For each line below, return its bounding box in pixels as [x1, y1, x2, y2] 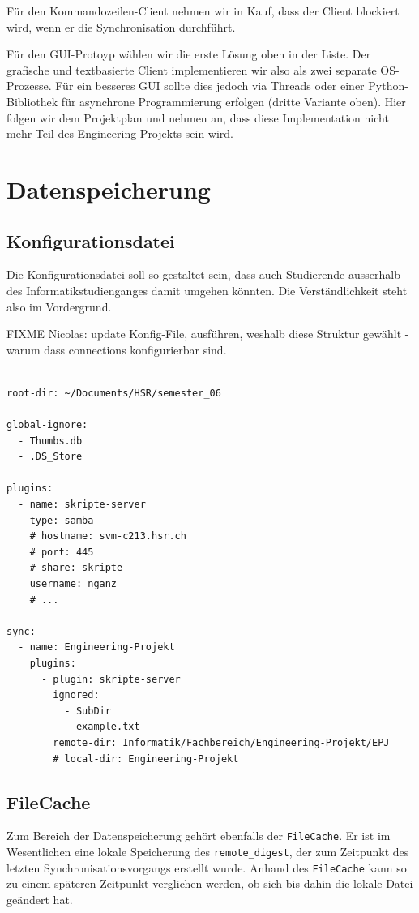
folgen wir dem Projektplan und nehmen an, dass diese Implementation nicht [6, 109, 389, 126]
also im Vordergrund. [6, 298, 112, 315]
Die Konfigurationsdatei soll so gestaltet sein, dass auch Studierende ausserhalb [6, 266, 400, 283]
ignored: [53, 689, 100, 701]
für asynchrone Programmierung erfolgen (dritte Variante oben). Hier [61, 92, 406, 109]
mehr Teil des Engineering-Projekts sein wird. [6, 125, 234, 142]
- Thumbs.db [18, 435, 83, 447]
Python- [368, 77, 408, 94]
